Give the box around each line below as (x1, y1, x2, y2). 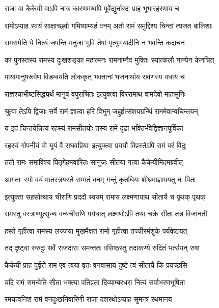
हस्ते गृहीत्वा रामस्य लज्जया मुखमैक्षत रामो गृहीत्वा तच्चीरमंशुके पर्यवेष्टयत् (5, 225, 187, 236)
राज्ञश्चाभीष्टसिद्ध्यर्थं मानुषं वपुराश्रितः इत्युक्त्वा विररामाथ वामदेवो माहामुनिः (5, 88, 186, 99)
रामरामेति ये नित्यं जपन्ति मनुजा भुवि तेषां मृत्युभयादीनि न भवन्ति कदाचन (5, 37, 185, 48)
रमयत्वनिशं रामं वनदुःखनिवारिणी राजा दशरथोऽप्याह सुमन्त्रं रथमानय (5, 294, 172, 304)
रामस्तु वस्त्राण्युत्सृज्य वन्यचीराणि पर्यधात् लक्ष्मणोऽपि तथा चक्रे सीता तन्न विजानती (5, 208, 207, 219)
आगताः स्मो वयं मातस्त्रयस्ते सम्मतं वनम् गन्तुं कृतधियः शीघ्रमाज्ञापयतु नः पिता (5, 174, 196, 184)
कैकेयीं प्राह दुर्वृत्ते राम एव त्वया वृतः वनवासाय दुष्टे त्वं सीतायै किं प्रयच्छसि (5, 259, 187, 270)
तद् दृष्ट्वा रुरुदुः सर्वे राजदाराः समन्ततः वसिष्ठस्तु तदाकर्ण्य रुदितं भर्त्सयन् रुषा (5, 242, 200, 253)
